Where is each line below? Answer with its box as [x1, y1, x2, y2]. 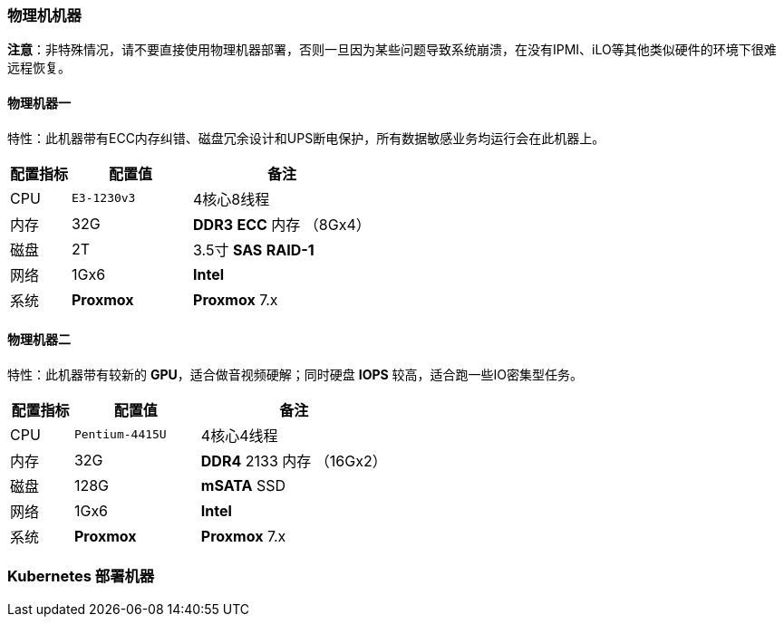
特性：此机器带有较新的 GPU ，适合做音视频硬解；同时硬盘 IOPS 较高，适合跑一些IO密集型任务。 [7, 366, 584, 382]
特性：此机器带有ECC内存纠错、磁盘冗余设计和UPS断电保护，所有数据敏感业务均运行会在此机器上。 [7, 130, 605, 146]
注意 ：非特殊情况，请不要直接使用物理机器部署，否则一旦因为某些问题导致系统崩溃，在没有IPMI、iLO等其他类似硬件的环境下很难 [7, 42, 777, 58]
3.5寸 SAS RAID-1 [193, 240, 315, 259]
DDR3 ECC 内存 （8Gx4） [193, 215, 371, 234]
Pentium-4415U [73, 427, 167, 442]
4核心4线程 [200, 426, 278, 445]
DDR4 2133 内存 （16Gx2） [200, 451, 387, 470]
